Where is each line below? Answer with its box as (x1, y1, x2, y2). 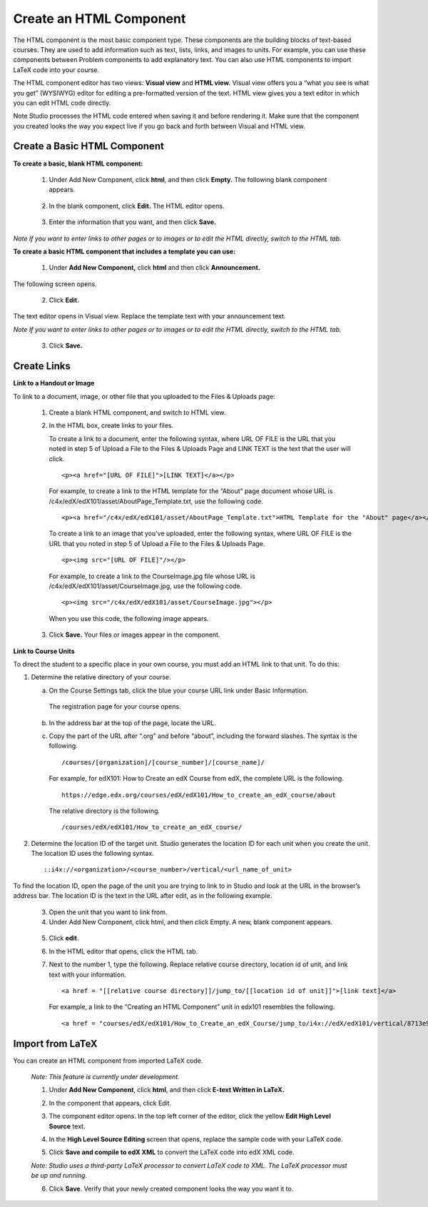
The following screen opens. (13, 279, 97, 288)
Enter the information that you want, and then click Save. (49, 218, 217, 226)
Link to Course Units (13, 647, 75, 655)
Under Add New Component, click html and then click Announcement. (49, 263, 260, 272)
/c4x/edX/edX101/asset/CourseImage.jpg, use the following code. (49, 582, 243, 590)
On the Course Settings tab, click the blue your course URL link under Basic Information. (49, 686, 308, 695)
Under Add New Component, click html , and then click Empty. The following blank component (49, 175, 327, 183)
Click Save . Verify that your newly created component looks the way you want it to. (49, 1184, 294, 1193)
